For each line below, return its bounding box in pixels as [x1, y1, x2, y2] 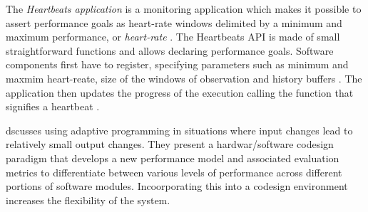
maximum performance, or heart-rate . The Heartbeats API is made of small [6, 29, 340, 44]
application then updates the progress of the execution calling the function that [6, 85, 354, 100]
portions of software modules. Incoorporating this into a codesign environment [6, 179, 348, 194]
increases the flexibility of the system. [6, 192, 170, 207]
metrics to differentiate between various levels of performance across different [6, 164, 342, 179]
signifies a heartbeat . [6, 99, 100, 114]
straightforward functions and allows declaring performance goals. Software [6, 43, 334, 58]
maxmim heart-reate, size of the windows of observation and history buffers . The [6, 70, 362, 85]
